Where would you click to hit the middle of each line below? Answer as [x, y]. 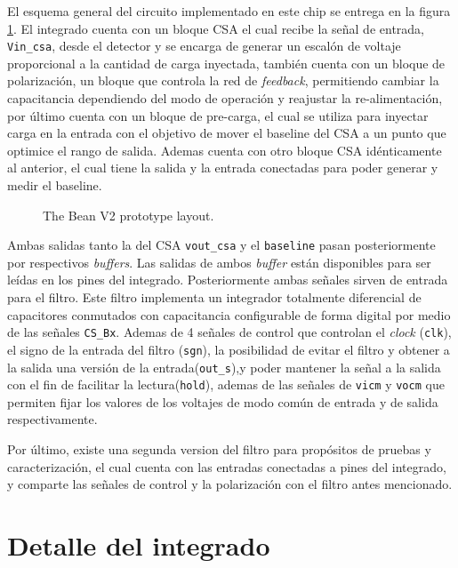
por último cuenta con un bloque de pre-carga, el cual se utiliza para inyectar [218, 115]
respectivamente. [52, 419]
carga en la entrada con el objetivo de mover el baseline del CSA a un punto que [227, 133]
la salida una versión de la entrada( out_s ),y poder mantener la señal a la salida [224, 367]
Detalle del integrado [139, 545]
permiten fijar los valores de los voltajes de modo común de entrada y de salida [223, 401]
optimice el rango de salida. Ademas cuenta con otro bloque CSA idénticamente [225, 150]
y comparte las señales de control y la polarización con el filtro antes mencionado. [230, 484]
